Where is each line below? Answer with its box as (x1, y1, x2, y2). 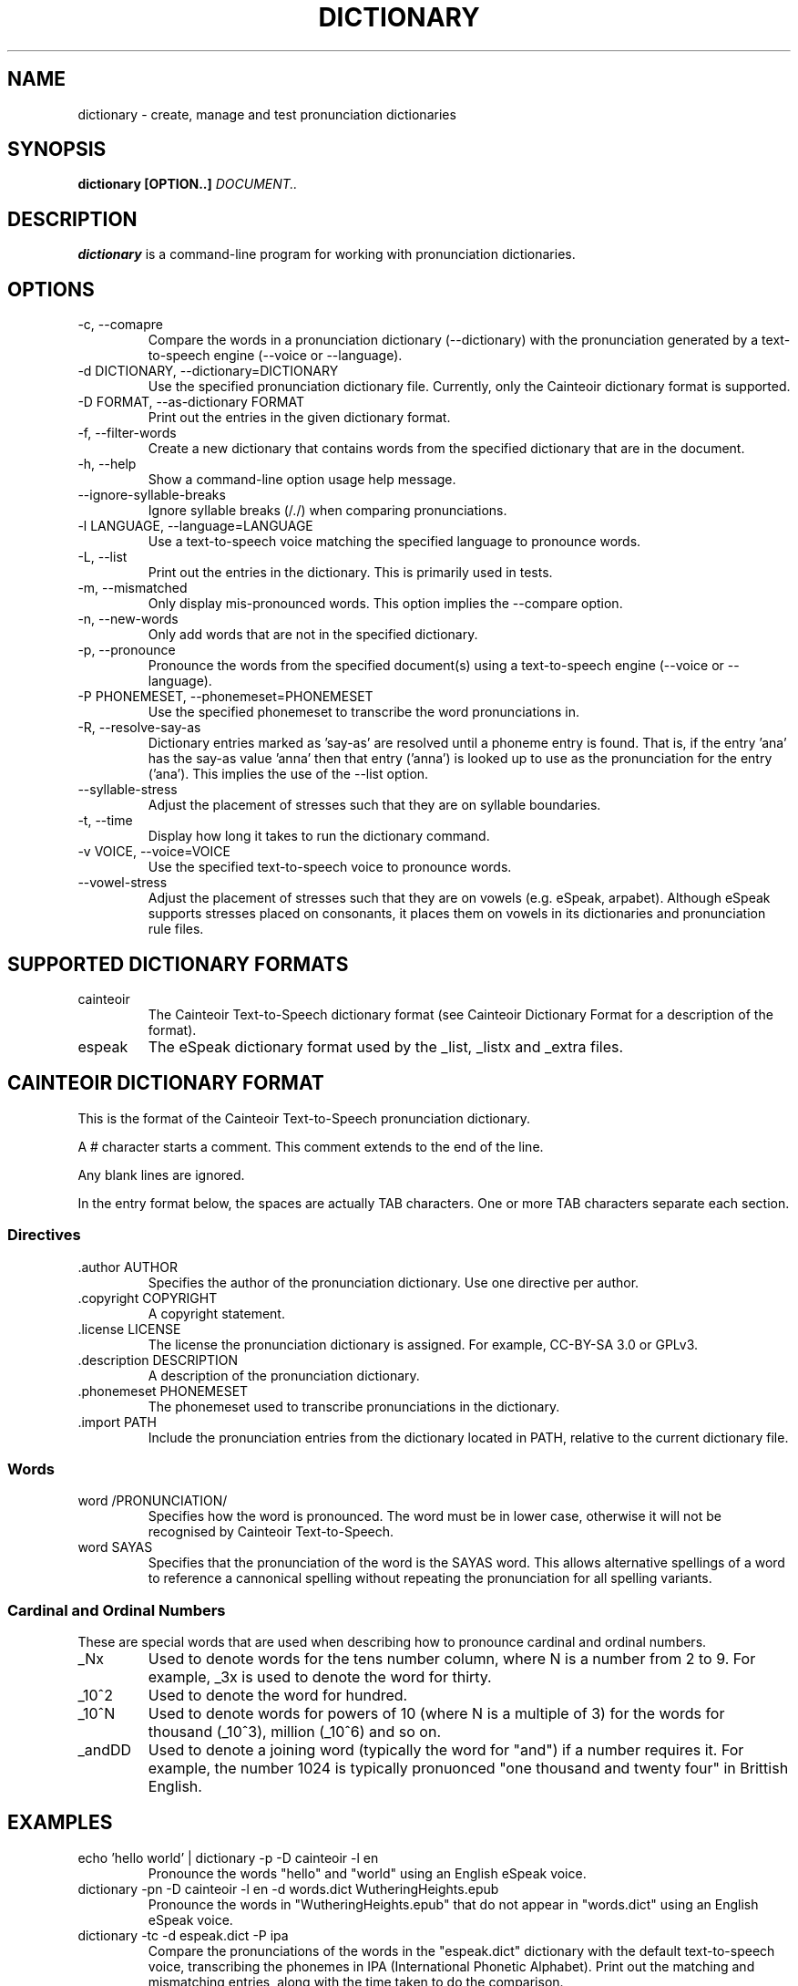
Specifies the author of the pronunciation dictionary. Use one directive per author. (148, 1274, 639, 1290)
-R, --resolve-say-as (77, 719, 201, 736)
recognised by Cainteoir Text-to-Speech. (148, 1524, 394, 1540)
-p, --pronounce (77, 642, 176, 658)
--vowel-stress (77, 874, 168, 891)
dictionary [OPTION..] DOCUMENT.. (77, 176, 298, 192)
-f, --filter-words (77, 425, 177, 441)
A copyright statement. (148, 1305, 285, 1321)
